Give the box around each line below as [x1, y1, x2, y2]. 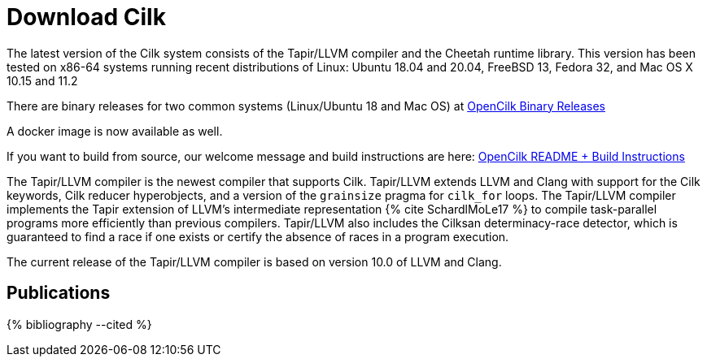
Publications [7, 283, 111, 304]
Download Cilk [7, 3, 166, 31]
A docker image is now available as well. [7, 123, 223, 138]
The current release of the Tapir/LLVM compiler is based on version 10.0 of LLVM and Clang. [7, 254, 502, 269]
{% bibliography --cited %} [7, 317, 152, 331]
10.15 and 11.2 [7, 73, 78, 88]
